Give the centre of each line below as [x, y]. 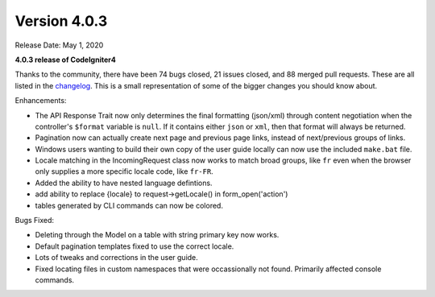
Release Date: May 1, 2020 [59, 45]
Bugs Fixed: [35, 221]
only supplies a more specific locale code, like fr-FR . [124, 171]
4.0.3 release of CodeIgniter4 [65, 60]
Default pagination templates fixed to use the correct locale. [135, 246]
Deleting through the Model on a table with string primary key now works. [157, 235]
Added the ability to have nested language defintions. [124, 183]
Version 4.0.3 [61, 21]
